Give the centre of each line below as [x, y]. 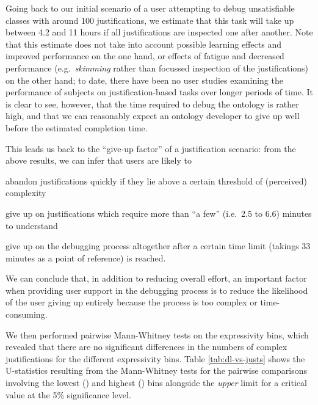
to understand [32, 225]
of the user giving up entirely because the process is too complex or [132, 302]
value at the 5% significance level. [68, 394]
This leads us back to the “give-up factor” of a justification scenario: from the [151, 148]
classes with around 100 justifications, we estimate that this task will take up [150, 20]
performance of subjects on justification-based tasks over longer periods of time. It [159, 92]
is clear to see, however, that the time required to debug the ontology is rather [152, 104]
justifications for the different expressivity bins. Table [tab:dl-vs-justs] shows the [155, 358]
